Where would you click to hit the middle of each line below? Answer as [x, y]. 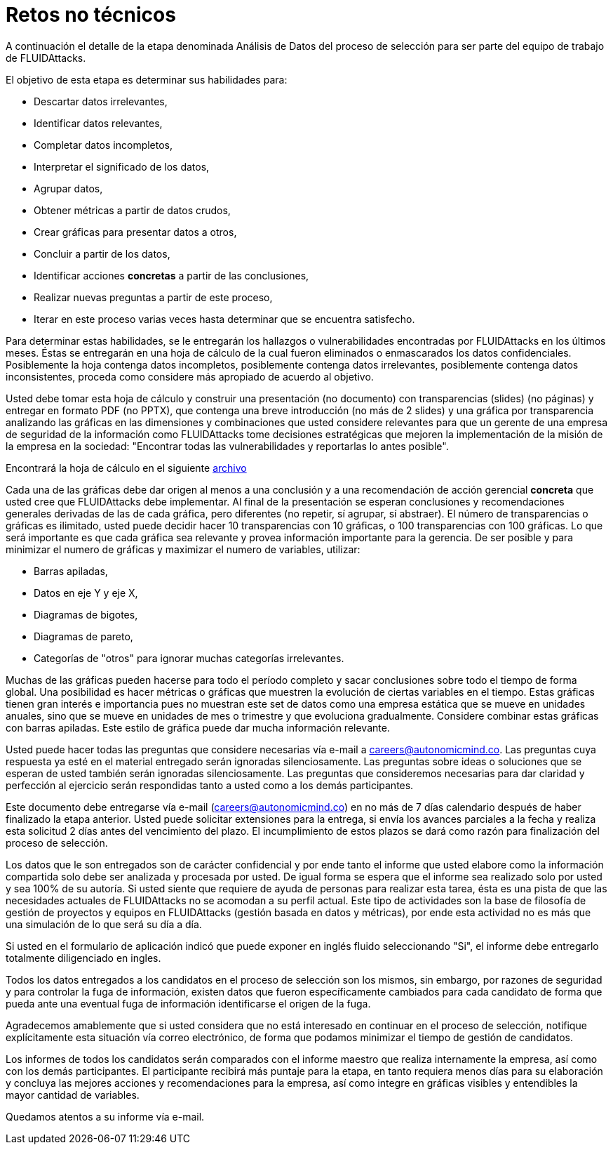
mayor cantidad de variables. [73, 1095]
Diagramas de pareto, [83, 636]
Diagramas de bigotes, [86, 614]
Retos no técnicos [91, 15]
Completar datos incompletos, [103, 145]
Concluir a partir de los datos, [102, 253]
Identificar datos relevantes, [98, 123]
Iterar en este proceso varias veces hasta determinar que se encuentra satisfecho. [224, 319]
